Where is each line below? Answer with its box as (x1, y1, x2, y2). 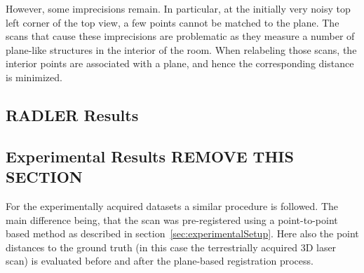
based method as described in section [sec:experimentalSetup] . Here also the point (6, 226, 359, 241)
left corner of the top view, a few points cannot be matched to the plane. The (6, 15, 339, 29)
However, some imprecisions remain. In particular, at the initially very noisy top (6, 1, 351, 15)
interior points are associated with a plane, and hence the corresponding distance (6, 56, 354, 71)
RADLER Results (6, 104, 139, 125)
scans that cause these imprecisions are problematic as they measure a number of (6, 29, 355, 43)
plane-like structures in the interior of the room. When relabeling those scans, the (6, 42, 357, 57)
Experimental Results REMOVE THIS (6, 145, 294, 167)
